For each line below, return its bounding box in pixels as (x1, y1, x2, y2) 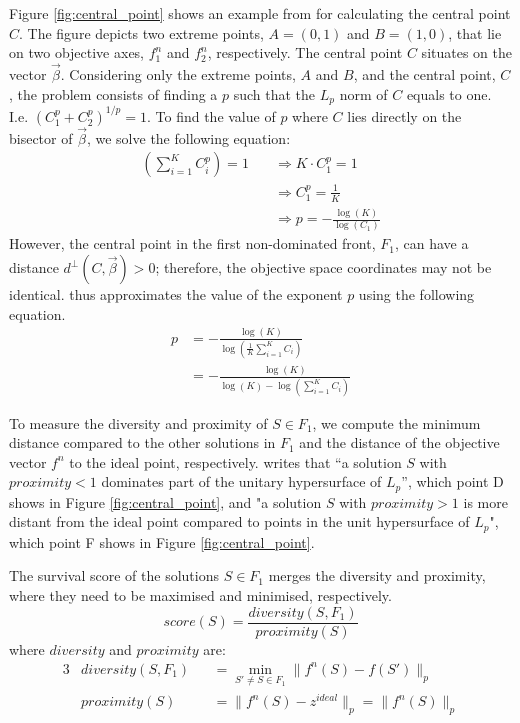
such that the (233, 83, 316, 104)
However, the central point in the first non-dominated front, (9, 233, 376, 254)
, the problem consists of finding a (9, 83, 218, 104)
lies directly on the (347, 105, 462, 126)
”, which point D (401, 471, 504, 492)
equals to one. (406, 83, 492, 104)
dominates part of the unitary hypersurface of (101, 471, 382, 492)
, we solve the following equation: (86, 127, 291, 148)
